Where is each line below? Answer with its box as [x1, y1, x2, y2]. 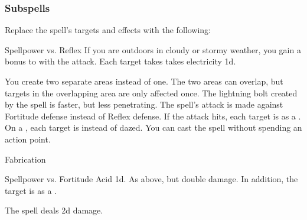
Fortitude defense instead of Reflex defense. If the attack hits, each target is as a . [5, 109, 301, 122]
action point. [5, 132, 51, 145]
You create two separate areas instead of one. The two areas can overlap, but [5, 75, 283, 87]
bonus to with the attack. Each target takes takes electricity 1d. [5, 55, 236, 67]
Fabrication [5, 153, 46, 165]
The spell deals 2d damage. [5, 204, 103, 216]
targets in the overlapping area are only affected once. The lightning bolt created [5, 86, 298, 99]
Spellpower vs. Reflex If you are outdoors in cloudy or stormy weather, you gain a [5, 43, 301, 56]
